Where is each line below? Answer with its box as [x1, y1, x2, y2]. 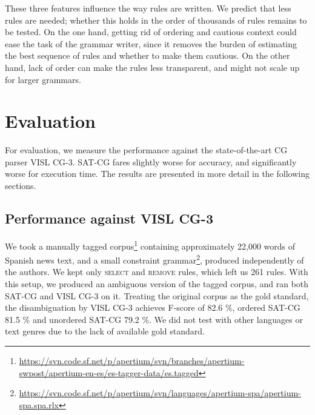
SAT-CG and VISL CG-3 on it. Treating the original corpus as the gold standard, [5, 289, 309, 302]
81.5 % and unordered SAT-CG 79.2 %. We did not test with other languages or [5, 313, 303, 325]
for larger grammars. [5, 73, 81, 85]
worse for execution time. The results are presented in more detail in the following [5, 167, 310, 180]
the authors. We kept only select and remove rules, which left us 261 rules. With [5, 265, 308, 278]
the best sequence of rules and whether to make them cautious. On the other [5, 49, 290, 62]
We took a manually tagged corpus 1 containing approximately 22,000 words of [5, 237, 296, 252]
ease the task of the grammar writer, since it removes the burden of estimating [5, 37, 297, 50]
